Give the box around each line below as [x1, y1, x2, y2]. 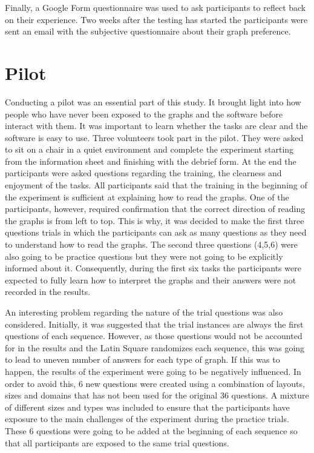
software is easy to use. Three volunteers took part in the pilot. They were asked [5, 131, 304, 144]
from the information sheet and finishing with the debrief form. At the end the [5, 154, 296, 167]
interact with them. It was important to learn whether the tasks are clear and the [5, 119, 308, 132]
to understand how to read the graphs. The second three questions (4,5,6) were [5, 238, 298, 251]
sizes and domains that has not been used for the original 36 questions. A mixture [5, 389, 309, 402]
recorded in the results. [5, 285, 91, 298]
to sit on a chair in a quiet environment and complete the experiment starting [5, 143, 294, 156]
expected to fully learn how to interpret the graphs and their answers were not [5, 273, 296, 286]
